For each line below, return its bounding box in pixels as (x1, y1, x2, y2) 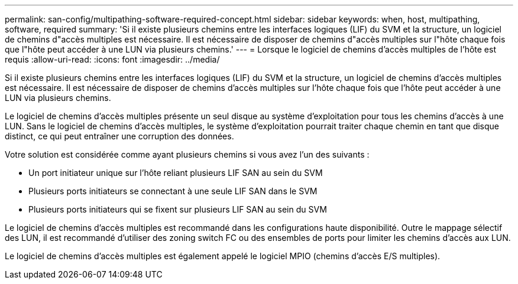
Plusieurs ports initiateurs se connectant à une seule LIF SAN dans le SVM (28, 186, 318, 196)
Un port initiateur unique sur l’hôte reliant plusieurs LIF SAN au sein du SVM (28, 168, 323, 178)
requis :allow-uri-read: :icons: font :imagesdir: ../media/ (5, 54, 220, 64)
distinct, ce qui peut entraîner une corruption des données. (5, 131, 234, 141)
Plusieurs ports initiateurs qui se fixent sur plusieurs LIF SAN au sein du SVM (28, 204, 327, 214)
